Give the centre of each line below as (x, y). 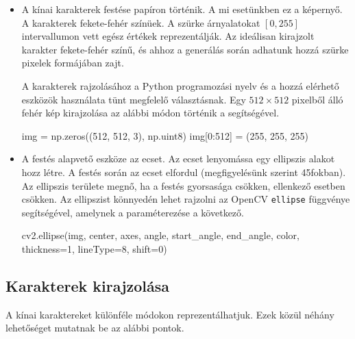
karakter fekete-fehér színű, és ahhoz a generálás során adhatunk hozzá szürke (185, 49)
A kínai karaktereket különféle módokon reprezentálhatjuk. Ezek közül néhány (170, 314)
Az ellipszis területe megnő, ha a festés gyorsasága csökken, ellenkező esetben (183, 185)
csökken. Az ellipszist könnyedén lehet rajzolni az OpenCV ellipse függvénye (186, 199)
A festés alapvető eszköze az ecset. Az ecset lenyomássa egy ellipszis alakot (178, 159)
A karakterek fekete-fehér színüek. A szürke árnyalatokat (141, 22)
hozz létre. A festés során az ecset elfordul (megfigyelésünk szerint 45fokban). (184, 172)
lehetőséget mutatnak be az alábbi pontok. (95, 328)
